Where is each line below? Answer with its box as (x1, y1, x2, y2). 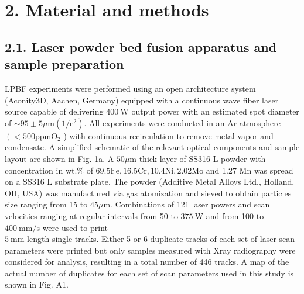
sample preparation (5, 55, 124, 73)
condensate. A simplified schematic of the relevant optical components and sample (5, 141, 300, 153)
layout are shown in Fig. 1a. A (5, 152, 114, 164)
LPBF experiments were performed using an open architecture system (5, 82, 256, 94)
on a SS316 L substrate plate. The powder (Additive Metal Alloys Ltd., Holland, (5, 175, 295, 188)
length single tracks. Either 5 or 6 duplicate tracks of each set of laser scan (27, 233, 295, 245)
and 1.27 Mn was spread (206, 164, 293, 176)
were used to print (42, 221, 108, 233)
